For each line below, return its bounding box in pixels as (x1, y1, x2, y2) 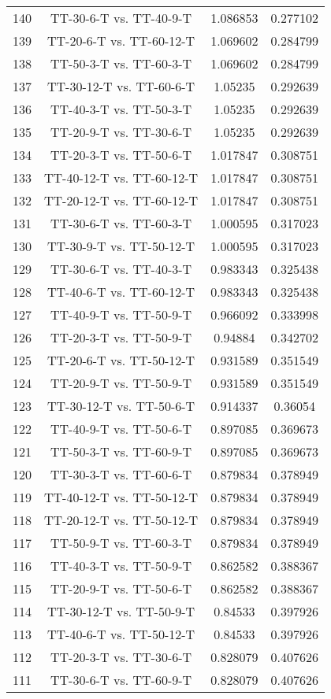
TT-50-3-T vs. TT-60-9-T (50, 442, 192, 460)
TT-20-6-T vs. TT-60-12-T (47, 31, 195, 50)
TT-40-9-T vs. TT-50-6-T (50, 420, 192, 438)
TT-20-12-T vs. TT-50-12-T (44, 511, 199, 529)
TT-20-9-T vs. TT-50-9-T (50, 374, 192, 392)
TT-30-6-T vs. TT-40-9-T (50, 9, 192, 27)
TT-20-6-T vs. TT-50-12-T (47, 351, 195, 369)
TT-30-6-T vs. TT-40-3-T (50, 260, 192, 278)
